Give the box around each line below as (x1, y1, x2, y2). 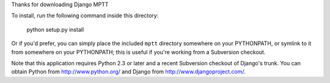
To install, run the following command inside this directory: (11, 12, 159, 20)
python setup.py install (26, 26, 84, 33)
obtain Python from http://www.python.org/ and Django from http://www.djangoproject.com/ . (11, 68, 246, 76)
